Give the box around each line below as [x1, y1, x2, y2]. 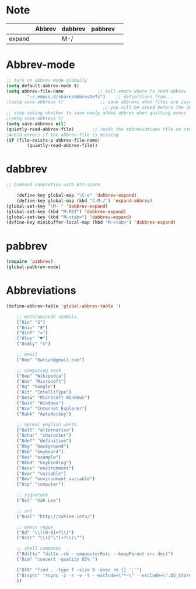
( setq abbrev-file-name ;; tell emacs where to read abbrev [6, 88, 187, 94]
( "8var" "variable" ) [16, 471, 66, 477]
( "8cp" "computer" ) [16, 481, 64, 488]
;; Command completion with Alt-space [6, 182, 100, 188]
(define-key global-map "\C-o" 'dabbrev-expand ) [16, 193, 137, 198]
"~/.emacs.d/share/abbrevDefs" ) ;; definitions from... [27, 94, 174, 100]
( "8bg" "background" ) [16, 443, 69, 450]
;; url [16, 508, 33, 514]
